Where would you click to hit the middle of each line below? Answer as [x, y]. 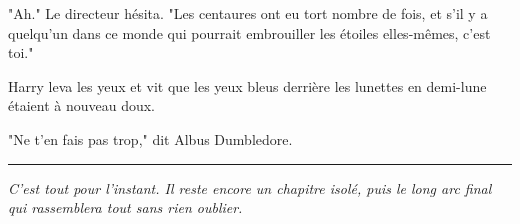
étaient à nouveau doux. [82, 105]
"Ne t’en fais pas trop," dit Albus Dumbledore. [150, 138]
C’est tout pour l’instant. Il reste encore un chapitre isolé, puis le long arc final [250, 187]
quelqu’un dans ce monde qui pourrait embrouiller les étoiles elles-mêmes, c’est [249, 32]
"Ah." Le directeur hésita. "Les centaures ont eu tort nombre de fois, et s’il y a [248, 13]
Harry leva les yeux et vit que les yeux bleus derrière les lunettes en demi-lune [247, 85]
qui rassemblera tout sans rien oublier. [125, 207]
